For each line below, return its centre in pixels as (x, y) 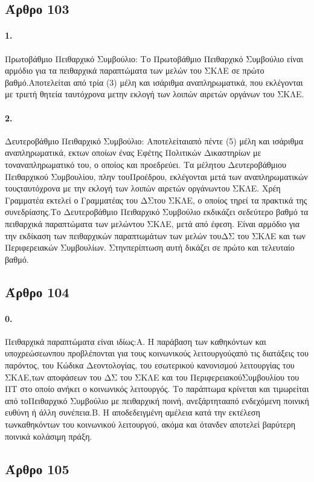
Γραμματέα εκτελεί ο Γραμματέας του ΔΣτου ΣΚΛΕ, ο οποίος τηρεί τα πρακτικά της (156, 200)
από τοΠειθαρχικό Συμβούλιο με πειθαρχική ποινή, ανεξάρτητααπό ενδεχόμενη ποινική (157, 400)
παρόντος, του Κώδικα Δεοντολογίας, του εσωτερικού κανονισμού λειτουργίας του (150, 365)
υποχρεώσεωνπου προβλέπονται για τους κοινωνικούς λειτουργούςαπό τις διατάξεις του (157, 353)
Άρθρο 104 (37, 291)
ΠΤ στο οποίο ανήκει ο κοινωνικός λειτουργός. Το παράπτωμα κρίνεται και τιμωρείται (157, 389)
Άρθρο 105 (37, 468)
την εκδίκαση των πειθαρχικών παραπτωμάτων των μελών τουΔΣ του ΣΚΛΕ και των (155, 235)
